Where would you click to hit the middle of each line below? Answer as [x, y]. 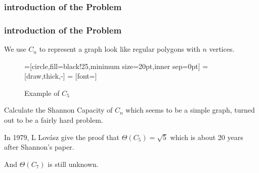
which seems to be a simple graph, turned [190, 110]
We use [15, 49]
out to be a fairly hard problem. [54, 120]
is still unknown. [73, 164]
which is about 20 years [207, 137]
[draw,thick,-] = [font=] [61, 76]
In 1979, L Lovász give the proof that [62, 137]
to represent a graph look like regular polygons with [120, 49]
